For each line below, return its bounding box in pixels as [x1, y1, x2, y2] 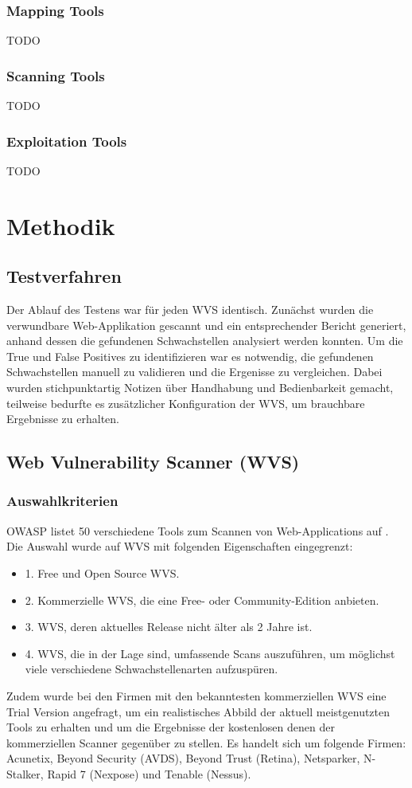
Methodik [6, 209, 115, 241]
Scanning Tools [6, 65, 105, 85]
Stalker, [6, 765, 44, 782]
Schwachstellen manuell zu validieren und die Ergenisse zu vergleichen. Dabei [6, 363, 383, 380]
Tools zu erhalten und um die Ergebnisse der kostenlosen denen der [6, 719, 335, 735]
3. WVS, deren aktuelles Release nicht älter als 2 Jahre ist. [25, 618, 313, 635]
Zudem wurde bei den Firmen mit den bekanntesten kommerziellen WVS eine [6, 687, 387, 704]
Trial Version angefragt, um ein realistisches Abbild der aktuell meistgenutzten [6, 703, 391, 719]
